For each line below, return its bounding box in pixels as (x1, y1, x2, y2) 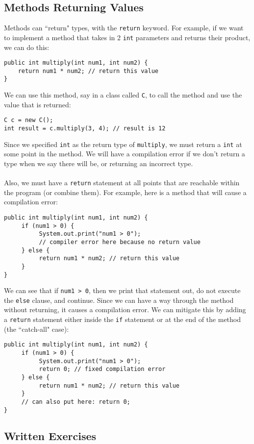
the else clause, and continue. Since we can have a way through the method (4, 295, 234, 305)
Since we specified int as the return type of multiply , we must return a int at (4, 139, 242, 149)
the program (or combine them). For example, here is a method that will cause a (4, 187, 247, 197)
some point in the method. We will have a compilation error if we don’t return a (4, 148, 245, 159)
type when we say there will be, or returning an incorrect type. (4, 158, 193, 168)
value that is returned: (4, 99, 71, 109)
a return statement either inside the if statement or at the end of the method (4, 314, 241, 324)
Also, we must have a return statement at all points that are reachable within (4, 177, 240, 188)
